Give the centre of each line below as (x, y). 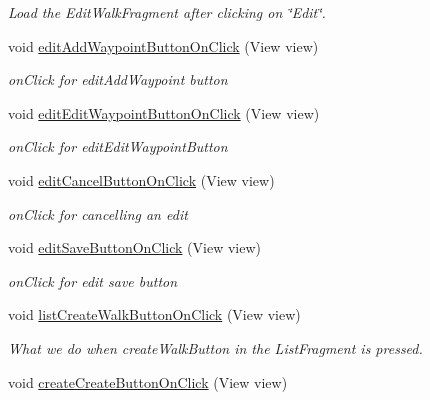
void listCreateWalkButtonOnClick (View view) (154, 314)
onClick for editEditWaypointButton (118, 146)
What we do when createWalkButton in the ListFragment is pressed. (215, 347)
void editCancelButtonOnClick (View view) (141, 179)
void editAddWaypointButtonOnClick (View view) (163, 45)
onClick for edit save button (93, 280)
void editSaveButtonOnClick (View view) (134, 247)
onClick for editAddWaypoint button (118, 79)
